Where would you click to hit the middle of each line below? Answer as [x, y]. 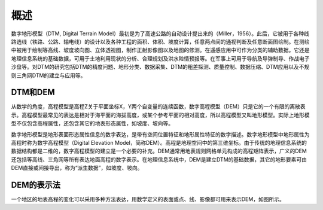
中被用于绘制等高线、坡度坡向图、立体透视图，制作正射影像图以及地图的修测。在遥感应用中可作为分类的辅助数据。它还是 [160, 50]
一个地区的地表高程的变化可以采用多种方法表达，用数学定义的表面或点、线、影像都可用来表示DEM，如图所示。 [148, 199]
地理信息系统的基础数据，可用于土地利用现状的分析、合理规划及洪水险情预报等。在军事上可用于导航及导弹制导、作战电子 [160, 58]
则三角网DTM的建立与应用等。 [48, 75]
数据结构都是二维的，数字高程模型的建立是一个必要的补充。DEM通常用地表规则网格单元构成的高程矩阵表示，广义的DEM [159, 151]
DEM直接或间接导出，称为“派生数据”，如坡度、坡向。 [77, 168]
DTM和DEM [33, 92]
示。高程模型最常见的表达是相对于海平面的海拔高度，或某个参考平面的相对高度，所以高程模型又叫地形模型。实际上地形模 [160, 115]
